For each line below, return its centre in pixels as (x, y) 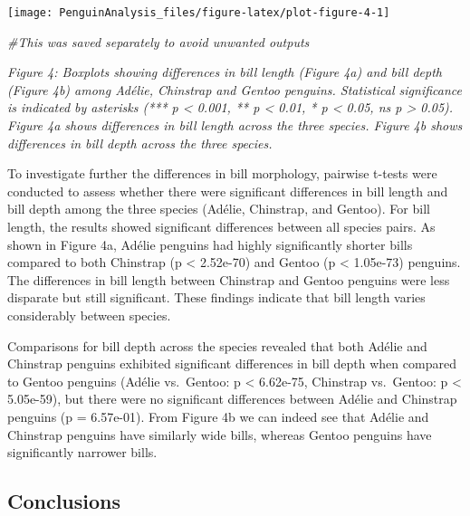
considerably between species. (89, 315)
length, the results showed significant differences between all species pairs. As (221, 226)
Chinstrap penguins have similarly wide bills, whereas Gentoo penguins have (220, 434)
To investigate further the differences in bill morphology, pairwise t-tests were (222, 173)
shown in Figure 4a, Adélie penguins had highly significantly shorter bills (210, 244)
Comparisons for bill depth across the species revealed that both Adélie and (217, 345)
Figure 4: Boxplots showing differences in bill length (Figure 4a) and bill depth (225, 72)
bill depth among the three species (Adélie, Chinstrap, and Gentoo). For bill (219, 209)
